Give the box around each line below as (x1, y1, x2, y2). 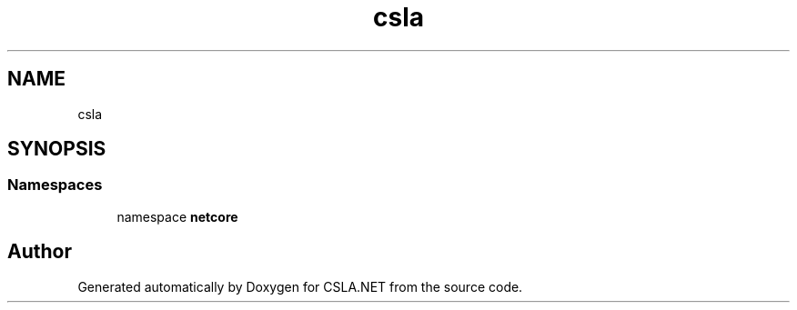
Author (7, 240, 72, 264)
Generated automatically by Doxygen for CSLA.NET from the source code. (77, 278, 523, 295)
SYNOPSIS (7, 137, 106, 161)
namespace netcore (116, 208, 238, 225)
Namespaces (7, 175, 103, 195)
